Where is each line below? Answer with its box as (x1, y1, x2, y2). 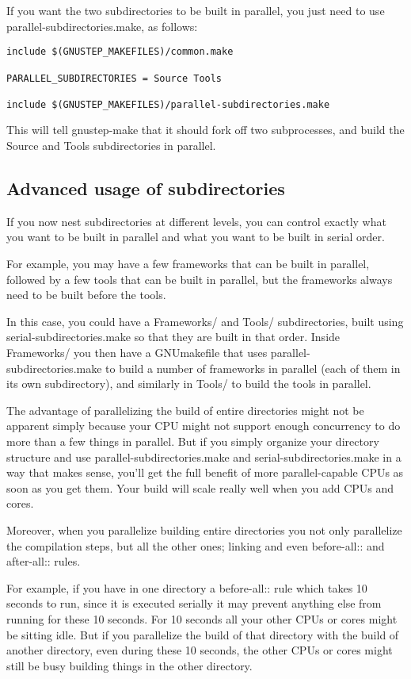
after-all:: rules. (6, 553, 81, 570)
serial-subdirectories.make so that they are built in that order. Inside (6, 328, 341, 345)
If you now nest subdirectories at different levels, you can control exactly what (6, 213, 386, 229)
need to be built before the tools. (6, 286, 166, 303)
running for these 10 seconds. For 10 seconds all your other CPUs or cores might (6, 610, 398, 627)
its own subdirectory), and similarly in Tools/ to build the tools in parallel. (6, 375, 371, 392)
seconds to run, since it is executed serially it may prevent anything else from (6, 595, 382, 612)
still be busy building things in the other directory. (6, 657, 253, 673)
